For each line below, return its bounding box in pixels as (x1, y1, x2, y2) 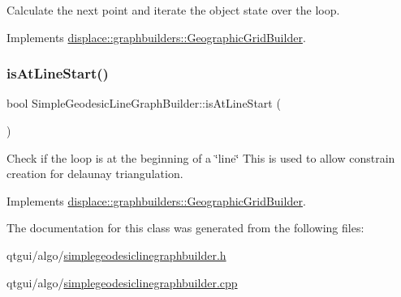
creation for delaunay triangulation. (6, 165, 183, 182)
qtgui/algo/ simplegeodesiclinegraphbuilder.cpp (6, 274, 238, 291)
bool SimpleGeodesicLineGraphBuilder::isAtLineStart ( (6, 95, 281, 112)
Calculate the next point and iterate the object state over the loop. (6, 2, 340, 18)
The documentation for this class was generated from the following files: (6, 219, 364, 236)
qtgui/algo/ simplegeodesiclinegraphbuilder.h (6, 246, 226, 263)
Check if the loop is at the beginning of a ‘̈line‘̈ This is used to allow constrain (6, 149, 395, 166)
